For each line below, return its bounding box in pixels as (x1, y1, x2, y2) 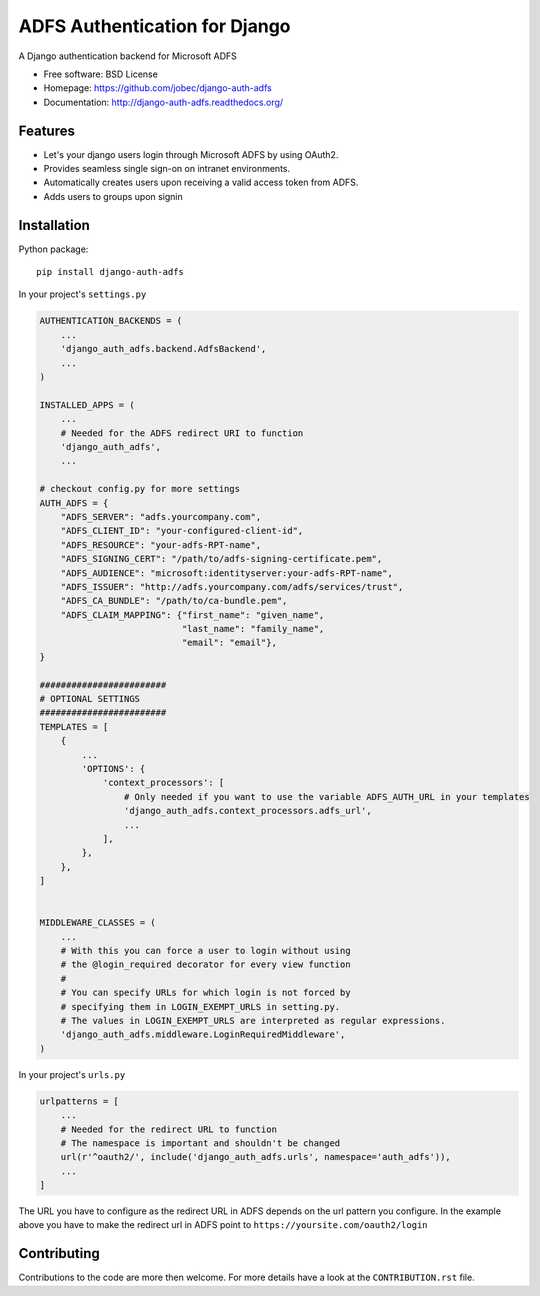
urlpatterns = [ (39, 1095, 120, 1107)
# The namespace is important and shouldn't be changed (60, 1137, 341, 1149)
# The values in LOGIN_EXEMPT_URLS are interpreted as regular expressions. (60, 1015, 446, 1026)
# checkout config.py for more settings (39, 483, 240, 495)
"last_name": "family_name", (181, 623, 325, 635)
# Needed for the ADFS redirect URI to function (60, 427, 304, 439)
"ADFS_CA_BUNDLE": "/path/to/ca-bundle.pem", (60, 595, 288, 607)
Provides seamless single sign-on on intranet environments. (43, 163, 290, 175)
